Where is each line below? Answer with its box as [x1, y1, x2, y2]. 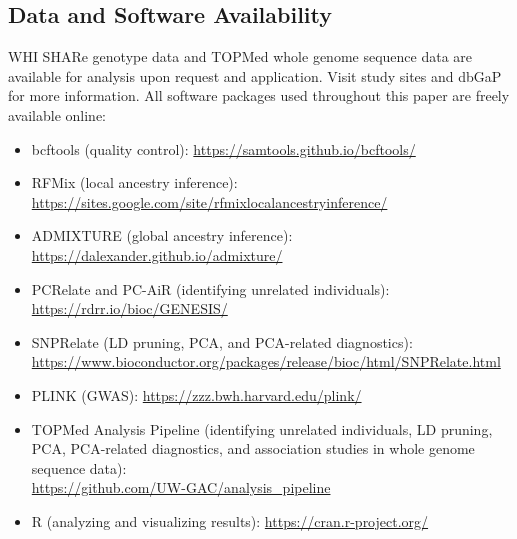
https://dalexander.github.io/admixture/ [31, 244, 283, 265]
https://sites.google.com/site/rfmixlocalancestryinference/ [31, 191, 388, 212]
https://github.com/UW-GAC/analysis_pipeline [31, 477, 331, 498]
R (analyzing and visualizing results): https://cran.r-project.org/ [31, 510, 429, 531]
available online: [8, 104, 107, 125]
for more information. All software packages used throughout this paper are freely [8, 85, 510, 106]
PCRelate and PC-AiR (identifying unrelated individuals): [31, 278, 390, 299]
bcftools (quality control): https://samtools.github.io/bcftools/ [31, 138, 416, 159]
